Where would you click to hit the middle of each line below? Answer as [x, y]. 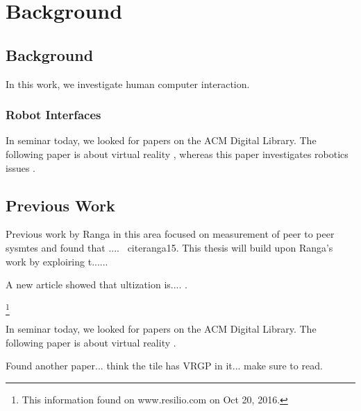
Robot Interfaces [53, 115]
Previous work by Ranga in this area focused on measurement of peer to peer [170, 234]
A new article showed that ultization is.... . [96, 285]
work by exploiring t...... [57, 261]
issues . [21, 167]
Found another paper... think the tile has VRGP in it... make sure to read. [164, 366]
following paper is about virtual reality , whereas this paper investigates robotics [177, 154]
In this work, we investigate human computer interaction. [128, 84]
